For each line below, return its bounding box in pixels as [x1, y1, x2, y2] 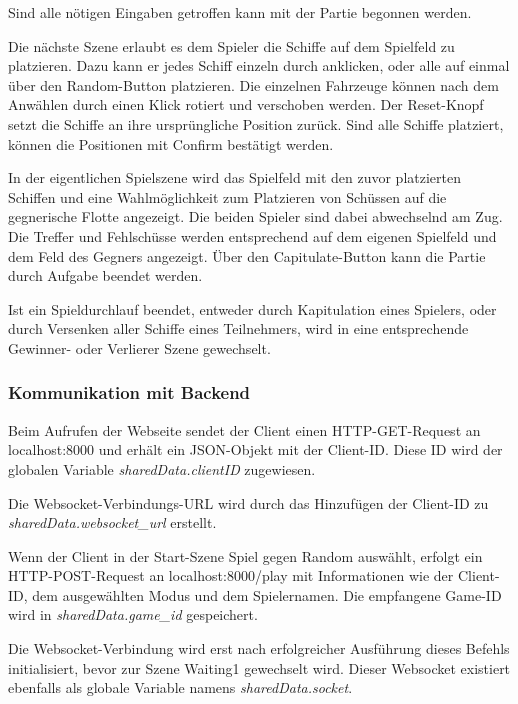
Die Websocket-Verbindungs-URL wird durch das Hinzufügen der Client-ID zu [8, 492, 489, 513]
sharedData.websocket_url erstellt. [8, 512, 217, 533]
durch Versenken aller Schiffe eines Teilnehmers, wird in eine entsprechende [8, 318, 469, 339]
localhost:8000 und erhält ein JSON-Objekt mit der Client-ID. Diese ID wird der [8, 439, 503, 460]
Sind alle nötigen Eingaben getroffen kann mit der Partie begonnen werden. [8, 2, 472, 22]
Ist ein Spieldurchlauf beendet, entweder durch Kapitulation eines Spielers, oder [8, 298, 497, 319]
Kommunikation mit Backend [8, 380, 251, 405]
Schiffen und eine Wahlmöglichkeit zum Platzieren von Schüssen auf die [8, 186, 447, 207]
